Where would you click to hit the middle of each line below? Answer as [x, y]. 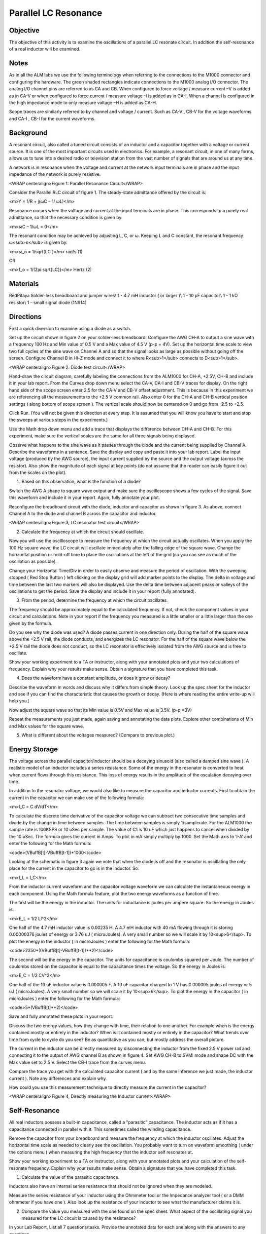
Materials [24, 284]
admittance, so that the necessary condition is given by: [66, 218]
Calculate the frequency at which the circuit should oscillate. [83, 532]
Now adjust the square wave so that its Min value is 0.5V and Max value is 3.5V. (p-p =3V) [100, 710]
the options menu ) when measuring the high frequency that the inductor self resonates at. [101, 1152]
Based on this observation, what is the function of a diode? [81, 482]
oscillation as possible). [33, 561]
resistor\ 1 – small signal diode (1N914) [48, 302]
